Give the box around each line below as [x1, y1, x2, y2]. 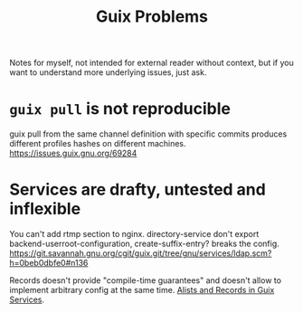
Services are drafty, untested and [9, 179, 267, 200]
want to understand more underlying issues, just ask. [9, 67, 207, 78]
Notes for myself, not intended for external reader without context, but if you [9, 57, 294, 69]
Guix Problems [95, 6, 209, 27]
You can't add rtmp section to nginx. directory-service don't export [9, 229, 260, 240]
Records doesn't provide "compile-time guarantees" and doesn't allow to [9, 275, 282, 286]
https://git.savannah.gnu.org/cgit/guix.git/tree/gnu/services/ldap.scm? [9, 248, 272, 259]
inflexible [9, 199, 81, 219]
